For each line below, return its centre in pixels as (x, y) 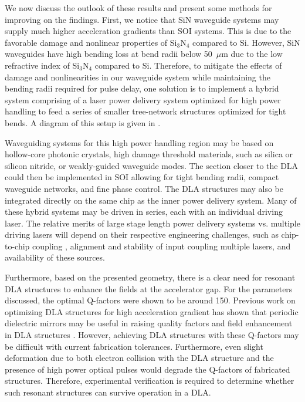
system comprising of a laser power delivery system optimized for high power (143, 99)
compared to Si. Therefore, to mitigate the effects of (188, 65)
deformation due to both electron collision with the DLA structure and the (139, 358)
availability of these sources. (55, 257)
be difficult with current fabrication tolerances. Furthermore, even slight (134, 346)
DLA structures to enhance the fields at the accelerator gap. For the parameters (149, 288)
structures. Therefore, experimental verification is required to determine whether (150, 381)
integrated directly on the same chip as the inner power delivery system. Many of (151, 200)
